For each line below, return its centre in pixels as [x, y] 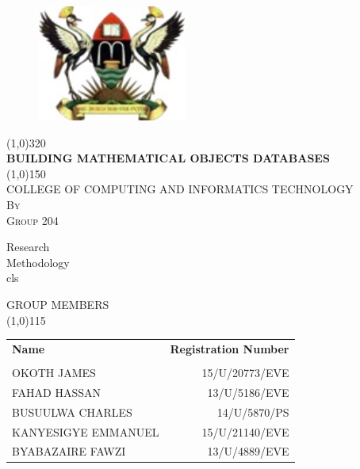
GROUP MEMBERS [58, 304]
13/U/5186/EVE [248, 392]
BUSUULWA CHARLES [72, 412]
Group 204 [33, 220]
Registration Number [230, 348]
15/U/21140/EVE [245, 431]
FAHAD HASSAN [57, 392]
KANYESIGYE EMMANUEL [86, 431]
